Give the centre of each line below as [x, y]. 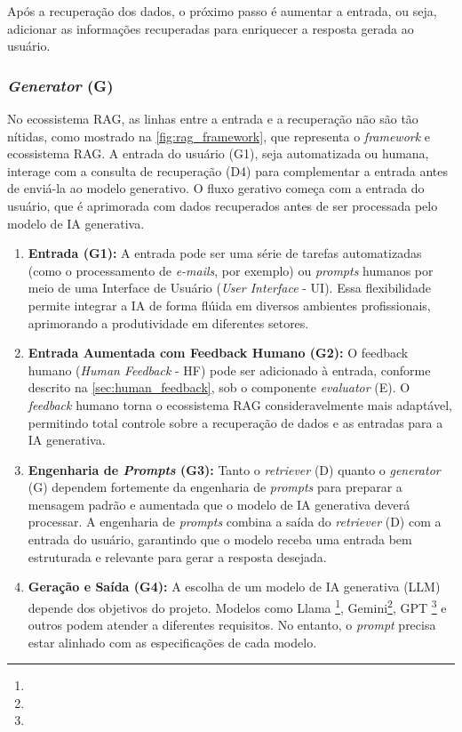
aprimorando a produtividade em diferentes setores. [168, 322]
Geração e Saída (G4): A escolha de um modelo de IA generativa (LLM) [234, 587]
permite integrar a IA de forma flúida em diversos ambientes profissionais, [229, 305]
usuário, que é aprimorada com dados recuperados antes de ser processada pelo [223, 205]
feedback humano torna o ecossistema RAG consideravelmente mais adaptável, [240, 404]
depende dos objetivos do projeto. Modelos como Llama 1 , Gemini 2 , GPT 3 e [237, 606]
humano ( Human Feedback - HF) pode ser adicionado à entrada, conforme [229, 370]
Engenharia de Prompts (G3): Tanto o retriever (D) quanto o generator [234, 469]
